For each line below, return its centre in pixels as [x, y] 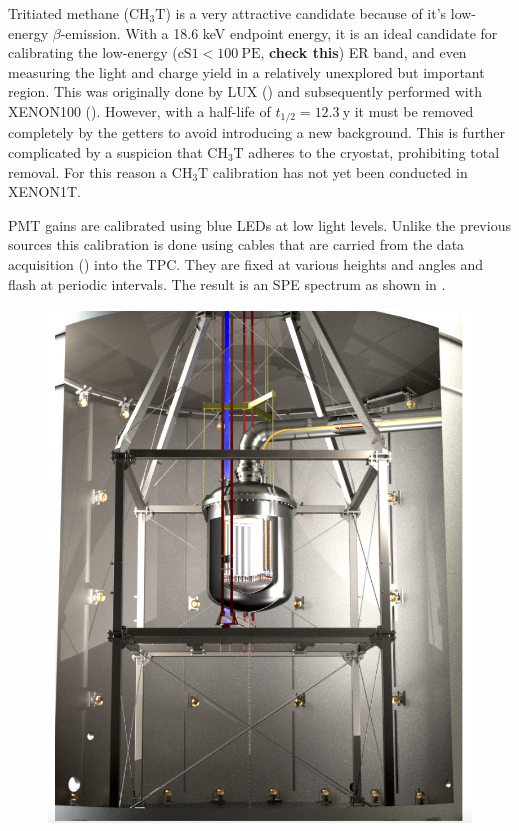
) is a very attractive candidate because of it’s [306, 13]
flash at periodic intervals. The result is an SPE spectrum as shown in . [227, 283]
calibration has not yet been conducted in [340, 171]
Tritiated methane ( [68, 13]
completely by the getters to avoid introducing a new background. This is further [257, 132]
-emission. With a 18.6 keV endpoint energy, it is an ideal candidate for [279, 32]
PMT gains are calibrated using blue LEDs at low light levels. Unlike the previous [259, 224]
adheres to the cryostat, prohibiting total [374, 152]
